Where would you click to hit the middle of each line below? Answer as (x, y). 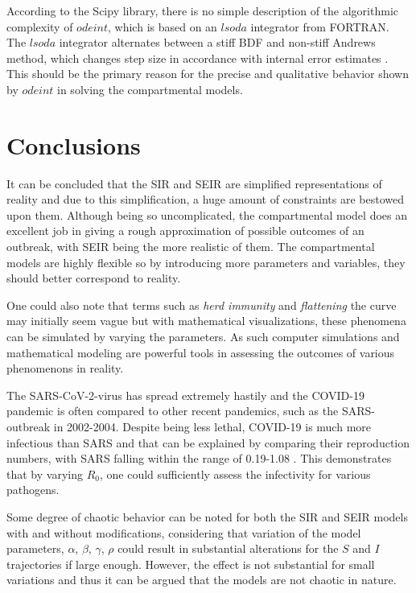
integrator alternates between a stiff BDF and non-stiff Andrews (217, 42)
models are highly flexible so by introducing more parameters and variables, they (206, 262)
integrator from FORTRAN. (320, 26)
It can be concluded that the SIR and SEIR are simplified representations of (194, 183)
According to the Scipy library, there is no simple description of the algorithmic (202, 10)
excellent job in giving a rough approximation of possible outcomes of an (185, 231)
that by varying (45, 474)
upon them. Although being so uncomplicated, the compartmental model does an (207, 214)
